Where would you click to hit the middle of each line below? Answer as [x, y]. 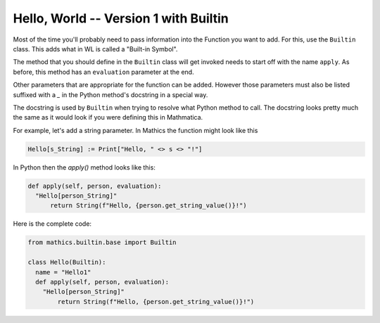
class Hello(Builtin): [67, 262]
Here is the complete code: [52, 224]
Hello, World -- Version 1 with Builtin [121, 18]
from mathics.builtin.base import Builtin [102, 242]
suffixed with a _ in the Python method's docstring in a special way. [110, 94]
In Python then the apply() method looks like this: [84, 167]
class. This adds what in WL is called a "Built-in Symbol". [95, 49]
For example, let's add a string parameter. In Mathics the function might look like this [135, 130]
